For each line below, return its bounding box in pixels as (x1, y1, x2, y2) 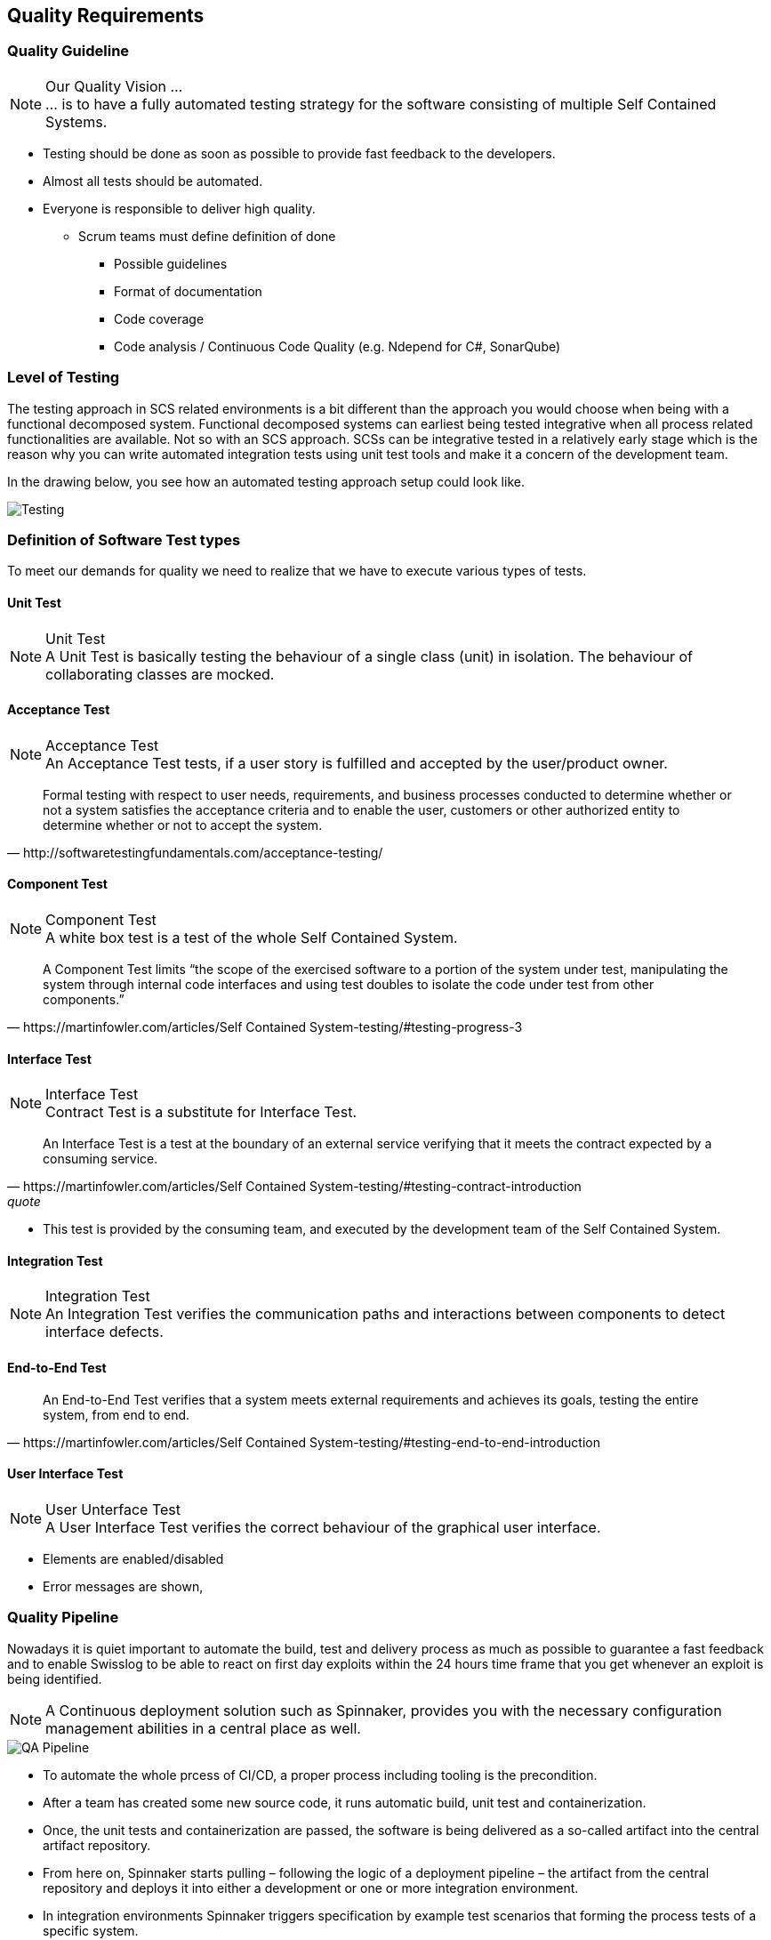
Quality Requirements (7, 4, 205, 27)
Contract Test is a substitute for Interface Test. (45, 1103, 357, 1122)
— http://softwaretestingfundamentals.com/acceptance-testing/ (7, 844, 383, 860)
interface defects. (45, 1323, 164, 1341)
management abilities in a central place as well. (45, 1719, 361, 1737)
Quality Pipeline (7, 1608, 119, 1627)
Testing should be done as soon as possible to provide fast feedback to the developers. (43, 145, 556, 161)
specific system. (43, 1922, 139, 1938)
